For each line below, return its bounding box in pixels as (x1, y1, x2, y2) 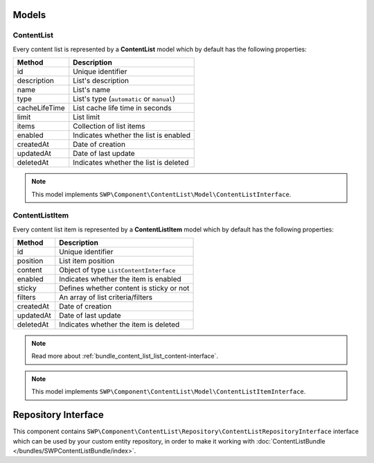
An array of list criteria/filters (59, 292, 153, 302)
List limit (73, 112, 100, 122)
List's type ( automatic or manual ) (73, 94, 176, 104)
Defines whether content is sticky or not (59, 283, 190, 293)
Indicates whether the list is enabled (73, 130, 190, 140)
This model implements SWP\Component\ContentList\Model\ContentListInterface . (31, 190, 292, 198)
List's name (73, 85, 111, 95)
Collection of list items (73, 121, 145, 131)
